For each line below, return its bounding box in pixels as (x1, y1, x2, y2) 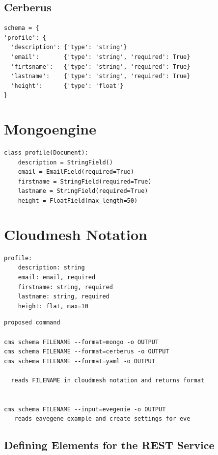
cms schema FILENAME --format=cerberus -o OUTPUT (4, 348, 169, 355)
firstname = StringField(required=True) (18, 178, 152, 185)
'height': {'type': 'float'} (11, 82, 124, 89)
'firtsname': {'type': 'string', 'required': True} (11, 63, 191, 70)
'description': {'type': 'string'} (11, 44, 127, 51)
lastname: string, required (18, 293, 109, 300)
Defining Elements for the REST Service (4, 437, 215, 453)
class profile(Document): (4, 149, 88, 157)
